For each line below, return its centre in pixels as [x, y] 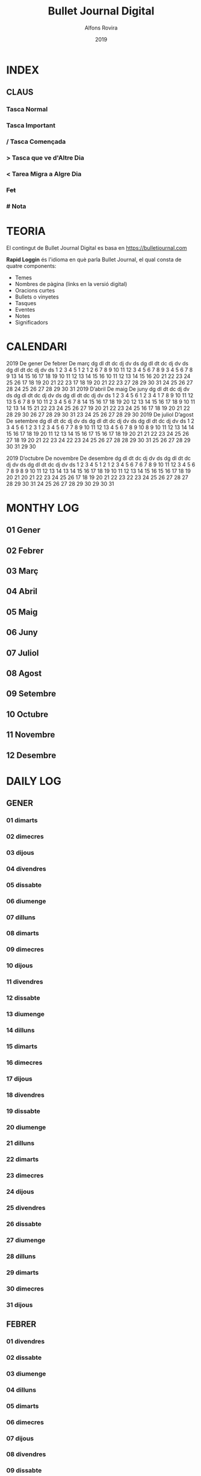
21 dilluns [20, 1143]
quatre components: [31, 265]
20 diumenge [26, 1127]
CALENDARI [37, 346]
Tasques [26, 303]
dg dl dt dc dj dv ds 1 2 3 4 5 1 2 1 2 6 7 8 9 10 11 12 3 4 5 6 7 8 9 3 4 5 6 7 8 [100, 370]
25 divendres [26, 1208]
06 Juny [22, 632]
